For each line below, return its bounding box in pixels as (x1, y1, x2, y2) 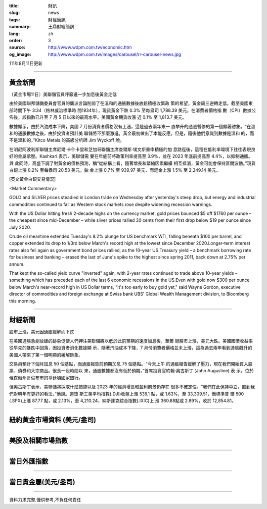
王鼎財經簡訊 (48, 24, 74, 30)
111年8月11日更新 (9, 60, 43, 66)
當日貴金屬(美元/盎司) (9, 478, 75, 486)
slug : (9, 10, 20, 16)
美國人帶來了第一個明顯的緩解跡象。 (9, 352, 83, 357)
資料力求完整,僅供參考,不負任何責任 (9, 497, 82, 503)
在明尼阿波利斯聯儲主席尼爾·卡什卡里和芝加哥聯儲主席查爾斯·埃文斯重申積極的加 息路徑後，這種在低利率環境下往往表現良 (9, 146, 256, 152)
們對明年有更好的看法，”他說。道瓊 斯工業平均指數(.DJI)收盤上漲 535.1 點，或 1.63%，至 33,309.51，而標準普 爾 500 (9, 391, 244, 397)
